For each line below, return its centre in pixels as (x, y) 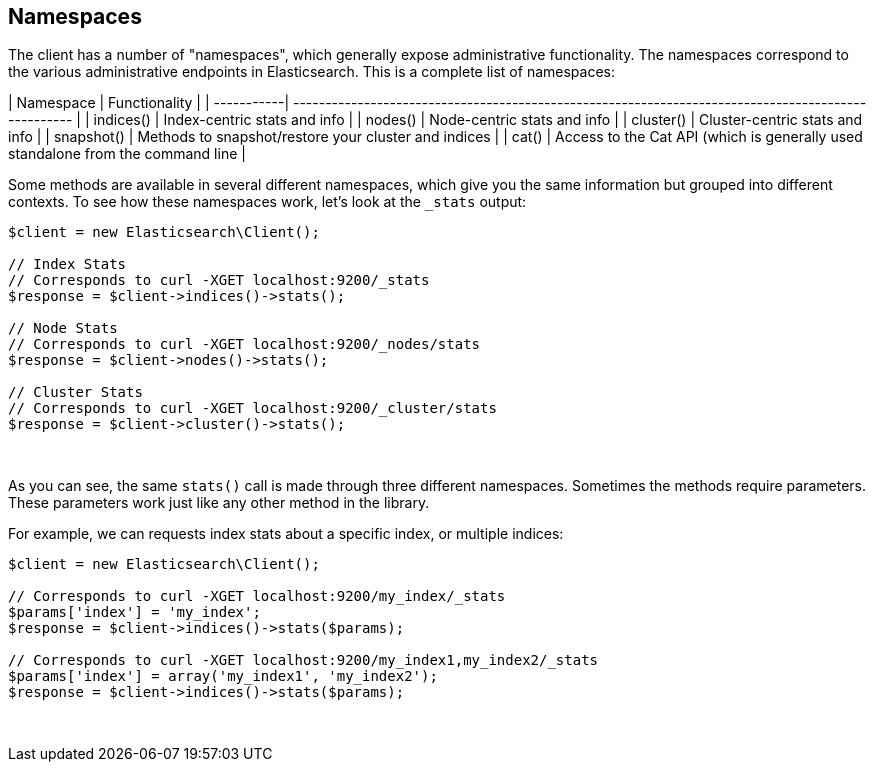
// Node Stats (63, 328)
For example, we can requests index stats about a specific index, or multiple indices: (286, 534)
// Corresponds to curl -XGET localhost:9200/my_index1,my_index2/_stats (303, 660)
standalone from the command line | (127, 154)
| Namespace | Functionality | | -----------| (149, 103)
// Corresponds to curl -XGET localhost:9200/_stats (219, 280)
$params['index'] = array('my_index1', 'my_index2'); (223, 676)
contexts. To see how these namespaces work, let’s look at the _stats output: (267, 202)
